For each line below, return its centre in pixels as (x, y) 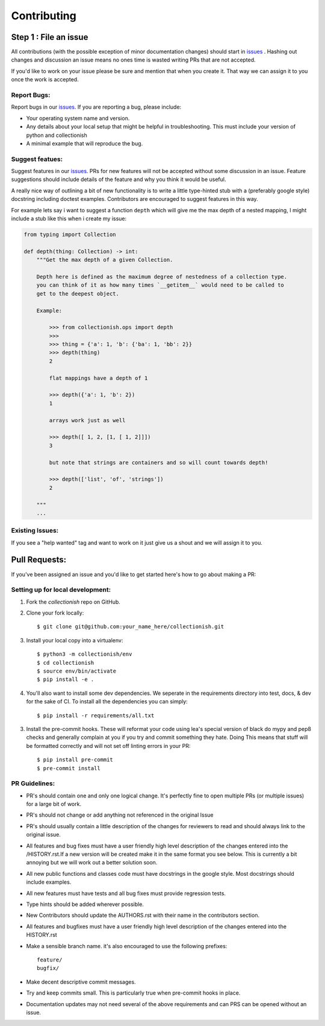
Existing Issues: (35, 531)
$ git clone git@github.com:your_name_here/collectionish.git (131, 627)
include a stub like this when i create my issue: (69, 219)
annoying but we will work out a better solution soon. (92, 863)
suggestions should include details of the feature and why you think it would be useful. (119, 179)
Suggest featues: (37, 159)
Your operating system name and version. (78, 118)
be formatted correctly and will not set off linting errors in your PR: (108, 746)
